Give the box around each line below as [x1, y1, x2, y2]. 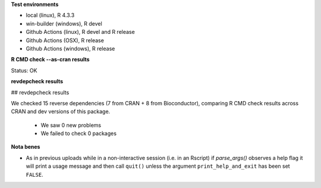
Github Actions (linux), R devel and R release [26, 29, 135, 36]
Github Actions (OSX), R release [26, 36, 104, 44]
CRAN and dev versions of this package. [11, 108, 111, 115]
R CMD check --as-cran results [11, 56, 90, 63]
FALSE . [26, 171, 44, 178]
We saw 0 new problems [40, 121, 101, 129]
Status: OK [11, 67, 37, 74]
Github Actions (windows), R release [26, 45, 115, 52]
